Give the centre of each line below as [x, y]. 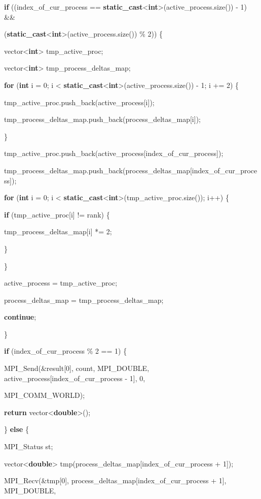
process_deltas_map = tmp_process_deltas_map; [84, 300]
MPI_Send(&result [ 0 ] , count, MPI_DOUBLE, [77, 368]
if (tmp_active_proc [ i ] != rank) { [57, 214]
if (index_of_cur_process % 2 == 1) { [66, 351]
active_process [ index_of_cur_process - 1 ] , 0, [75, 378]
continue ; [20, 317]
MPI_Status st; [29, 446]
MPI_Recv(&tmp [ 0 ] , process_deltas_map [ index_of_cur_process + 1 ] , [115, 480]
